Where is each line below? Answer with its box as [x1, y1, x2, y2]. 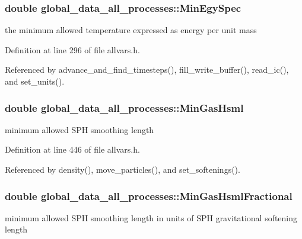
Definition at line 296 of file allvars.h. [5, 43, 140, 56]
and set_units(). [5, 75, 65, 87]
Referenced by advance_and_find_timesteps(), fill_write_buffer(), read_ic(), [5, 63, 289, 76]
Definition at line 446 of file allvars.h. [5, 143, 140, 156]
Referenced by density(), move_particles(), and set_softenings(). [5, 163, 240, 175]
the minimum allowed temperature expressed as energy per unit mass [5, 24, 257, 36]
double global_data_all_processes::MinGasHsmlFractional [5, 188, 293, 203]
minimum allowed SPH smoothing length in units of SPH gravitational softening [5, 211, 298, 224]
